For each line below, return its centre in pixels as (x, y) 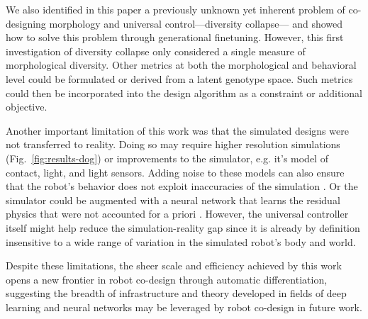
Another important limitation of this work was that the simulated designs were (177, 130)
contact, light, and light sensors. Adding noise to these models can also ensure (175, 172)
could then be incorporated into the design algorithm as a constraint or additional (184, 93)
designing (26, 23)
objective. (27, 107)
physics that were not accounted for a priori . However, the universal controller (177, 214)
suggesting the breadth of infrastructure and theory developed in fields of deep (176, 293)
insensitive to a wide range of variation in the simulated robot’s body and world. (181, 241)
